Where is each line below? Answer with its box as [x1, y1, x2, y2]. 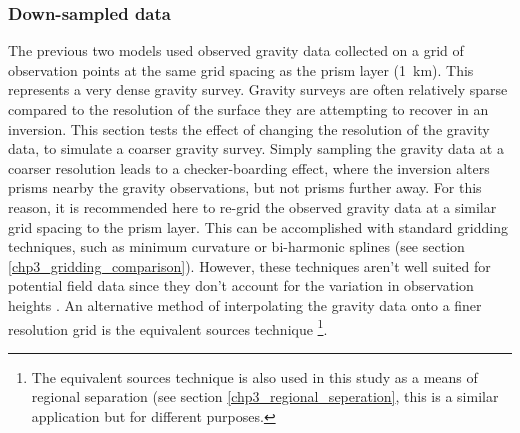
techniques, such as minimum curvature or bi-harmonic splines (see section [8, 236, 465, 257]
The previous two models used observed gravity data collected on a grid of [8, 40, 464, 61]
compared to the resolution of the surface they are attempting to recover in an [8, 99, 489, 119]
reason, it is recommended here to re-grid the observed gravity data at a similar [8, 196, 497, 217]
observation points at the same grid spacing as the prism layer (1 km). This [8, 59, 474, 80]
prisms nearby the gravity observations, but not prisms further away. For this [8, 177, 482, 198]
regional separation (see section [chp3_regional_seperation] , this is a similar [31, 386, 499, 407]
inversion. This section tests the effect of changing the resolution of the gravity [8, 118, 490, 139]
